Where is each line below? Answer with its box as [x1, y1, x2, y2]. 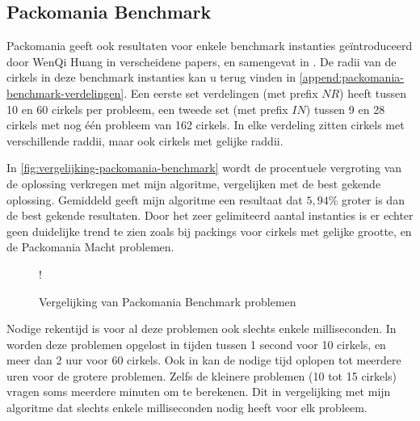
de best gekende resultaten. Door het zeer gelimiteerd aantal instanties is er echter [6, 207, 414, 224]
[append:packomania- [299, 69, 404, 86]
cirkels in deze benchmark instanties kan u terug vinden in [6, 69, 296, 86]
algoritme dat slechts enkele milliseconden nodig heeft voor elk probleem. [6, 399, 367, 416]
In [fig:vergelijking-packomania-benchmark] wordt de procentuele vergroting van [6, 159, 402, 176]
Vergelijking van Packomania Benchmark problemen [39, 293, 296, 309]
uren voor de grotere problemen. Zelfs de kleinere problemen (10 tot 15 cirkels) [6, 367, 397, 384]
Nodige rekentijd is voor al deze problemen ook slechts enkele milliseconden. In [6, 320, 397, 337]
